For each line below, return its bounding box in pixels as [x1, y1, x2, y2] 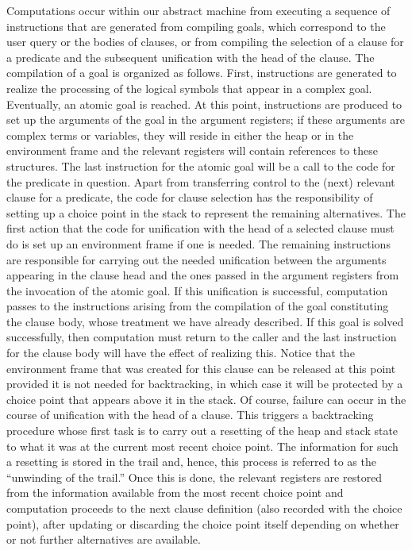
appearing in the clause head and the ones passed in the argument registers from [6, 267, 399, 283]
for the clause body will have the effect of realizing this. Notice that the [6, 344, 355, 361]
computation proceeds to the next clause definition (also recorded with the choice [6, 500, 402, 516]
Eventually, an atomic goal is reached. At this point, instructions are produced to [6, 95, 402, 112]
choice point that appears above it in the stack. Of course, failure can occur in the [6, 390, 406, 407]
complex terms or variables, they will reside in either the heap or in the [6, 126, 354, 143]
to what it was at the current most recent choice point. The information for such [6, 437, 399, 454]
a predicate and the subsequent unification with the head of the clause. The [6, 48, 375, 65]
